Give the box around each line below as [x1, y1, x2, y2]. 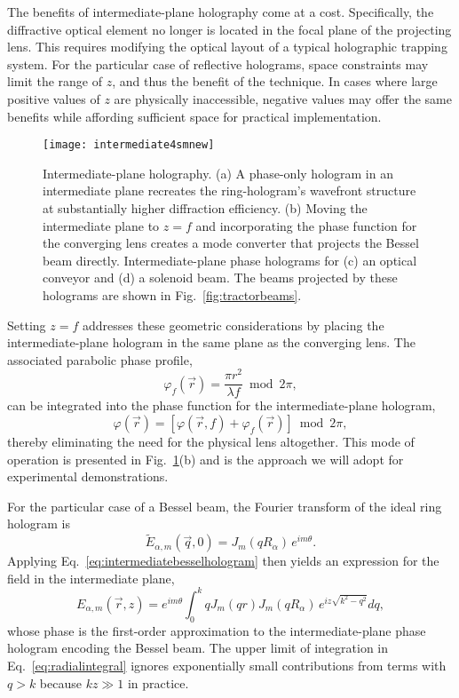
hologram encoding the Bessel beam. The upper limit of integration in [7, 639, 389, 657]
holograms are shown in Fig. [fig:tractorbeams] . [43, 285, 302, 304]
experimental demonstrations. [7, 467, 169, 486]
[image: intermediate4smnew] [43, 139, 215, 152]
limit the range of [7, 72, 102, 91]
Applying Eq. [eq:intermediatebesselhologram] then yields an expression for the [7, 551, 439, 570]
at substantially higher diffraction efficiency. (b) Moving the [43, 199, 368, 217]
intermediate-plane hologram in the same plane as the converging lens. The [7, 333, 415, 352]
